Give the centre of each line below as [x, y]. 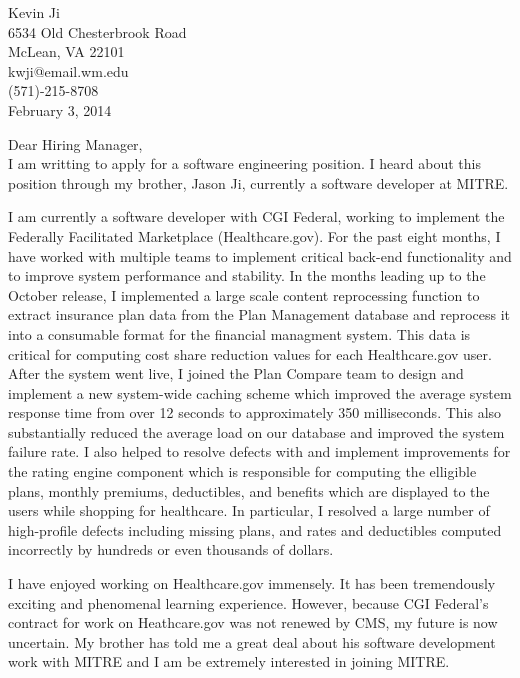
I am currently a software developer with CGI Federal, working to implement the [256, 216]
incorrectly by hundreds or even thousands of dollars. [171, 549]
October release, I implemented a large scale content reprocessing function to [244, 294]
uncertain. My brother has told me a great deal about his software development [252, 641]
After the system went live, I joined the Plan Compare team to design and [236, 373]
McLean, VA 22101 [66, 51]
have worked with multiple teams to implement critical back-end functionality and [260, 255]
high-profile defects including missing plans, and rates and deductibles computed [255, 529]
